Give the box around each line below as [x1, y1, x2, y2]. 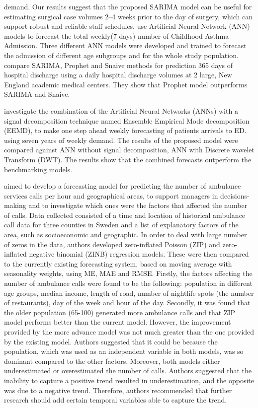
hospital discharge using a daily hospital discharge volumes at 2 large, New [4, 69, 232, 80]
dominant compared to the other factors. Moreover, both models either [4, 355, 220, 366]
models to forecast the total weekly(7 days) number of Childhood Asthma [4, 30, 229, 41]
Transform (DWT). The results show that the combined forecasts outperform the [4, 154, 252, 164]
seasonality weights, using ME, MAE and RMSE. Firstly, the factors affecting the [4, 268, 253, 278]
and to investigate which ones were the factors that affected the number [28, 200, 248, 210]
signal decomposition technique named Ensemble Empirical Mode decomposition [4, 115, 250, 126]
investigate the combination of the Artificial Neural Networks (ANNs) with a [4, 105, 238, 116]
